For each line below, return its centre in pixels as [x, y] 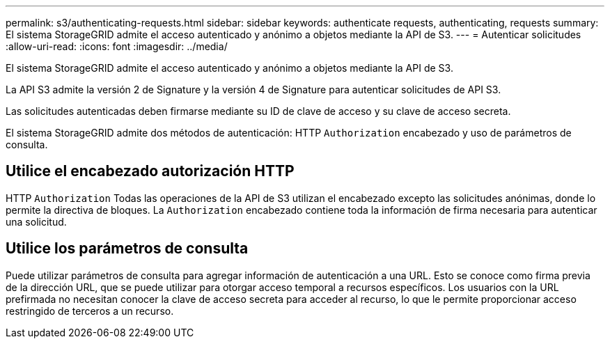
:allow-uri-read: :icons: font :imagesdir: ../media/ [117, 46]
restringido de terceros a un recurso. [90, 311]
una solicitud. [36, 221]
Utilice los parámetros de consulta [127, 249]
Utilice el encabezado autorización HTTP [150, 171]
